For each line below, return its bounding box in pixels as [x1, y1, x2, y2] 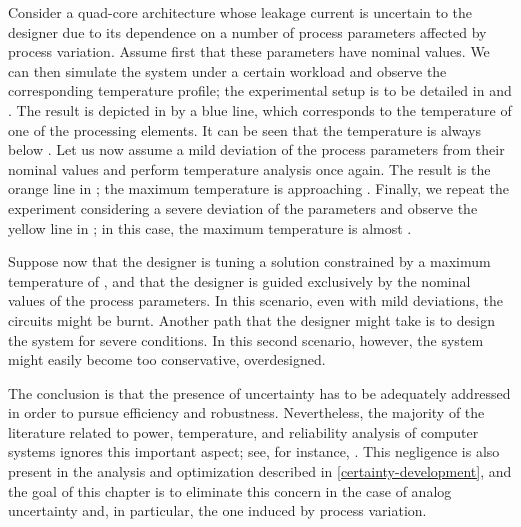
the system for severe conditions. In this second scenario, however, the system [8, 329, 484, 350]
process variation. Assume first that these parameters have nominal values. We [8, 41, 490, 62]
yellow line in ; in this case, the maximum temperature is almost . [8, 217, 412, 238]
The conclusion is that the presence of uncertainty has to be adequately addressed [8, 382, 511, 403]
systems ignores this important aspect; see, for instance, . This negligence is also [8, 441, 500, 462]
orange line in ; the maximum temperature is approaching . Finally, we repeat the [8, 178, 509, 199]
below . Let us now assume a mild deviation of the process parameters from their [8, 139, 505, 160]
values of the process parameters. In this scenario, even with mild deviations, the [8, 290, 503, 311]
